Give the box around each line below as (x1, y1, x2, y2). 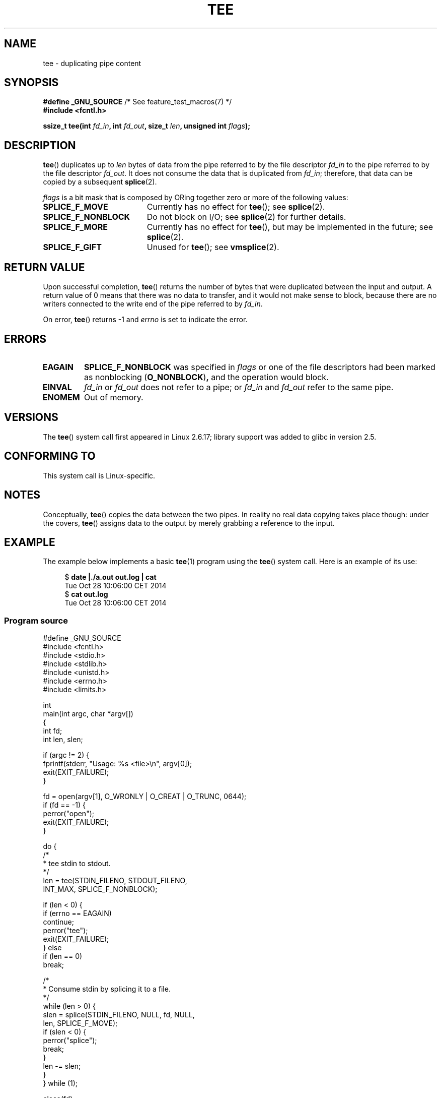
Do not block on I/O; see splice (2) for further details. (146, 212, 346, 222)
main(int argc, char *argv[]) (43, 709, 133, 718)
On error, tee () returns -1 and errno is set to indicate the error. (43, 315, 248, 324)
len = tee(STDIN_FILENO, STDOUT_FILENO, (43, 876, 187, 885)
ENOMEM (42, 392, 80, 402)
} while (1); (43, 1079, 78, 1088)
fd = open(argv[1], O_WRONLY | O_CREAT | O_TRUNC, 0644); (43, 792, 247, 801)
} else (43, 943, 62, 952)
